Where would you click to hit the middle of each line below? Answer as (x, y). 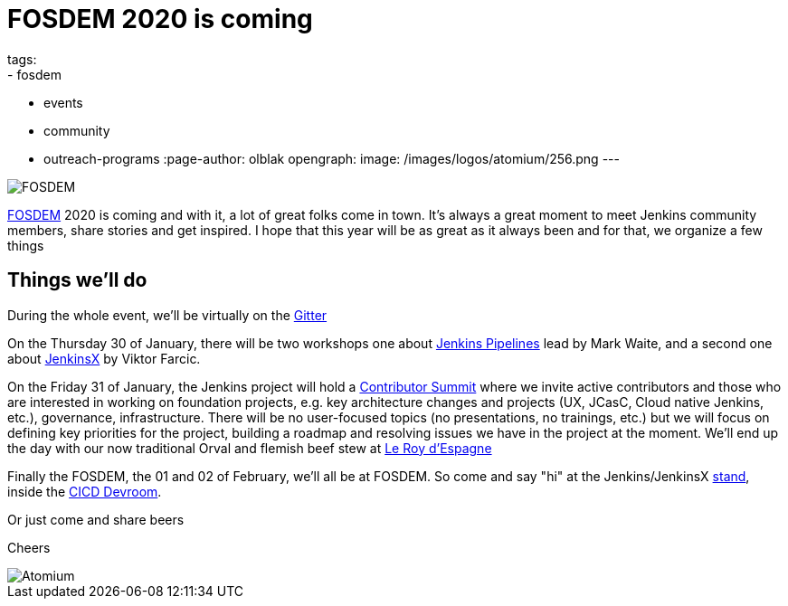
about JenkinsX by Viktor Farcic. (104, 358)
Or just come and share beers (96, 519)
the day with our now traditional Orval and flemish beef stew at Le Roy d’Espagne (250, 448)
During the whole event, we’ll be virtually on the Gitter (167, 315)
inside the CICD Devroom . (85, 491)
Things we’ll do (77, 280)
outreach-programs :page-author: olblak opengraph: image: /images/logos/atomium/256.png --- (332, 158)
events (63, 102)
